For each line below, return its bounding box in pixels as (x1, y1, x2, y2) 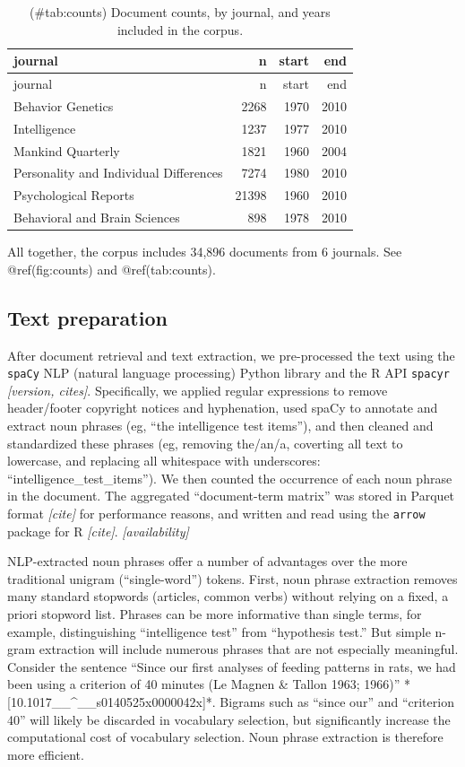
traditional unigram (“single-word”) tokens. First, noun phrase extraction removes (7, 569, 458, 588)
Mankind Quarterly (13, 141, 120, 160)
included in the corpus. (116, 20, 244, 39)
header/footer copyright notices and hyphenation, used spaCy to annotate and (7, 398, 438, 417)
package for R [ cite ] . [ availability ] (7, 521, 189, 540)
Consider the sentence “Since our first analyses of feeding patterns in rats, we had (7, 657, 456, 675)
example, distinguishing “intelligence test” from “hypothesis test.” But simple (7, 622, 431, 641)
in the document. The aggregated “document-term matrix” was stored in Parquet (7, 486, 455, 505)
